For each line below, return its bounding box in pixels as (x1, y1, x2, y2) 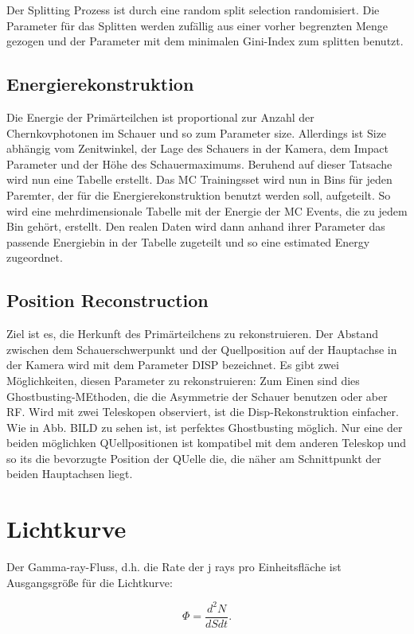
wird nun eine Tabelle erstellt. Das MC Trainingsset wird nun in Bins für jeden (6, 171, 393, 188)
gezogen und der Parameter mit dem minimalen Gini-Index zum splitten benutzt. (6, 33, 404, 49)
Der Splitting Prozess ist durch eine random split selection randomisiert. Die (6, 2, 380, 18)
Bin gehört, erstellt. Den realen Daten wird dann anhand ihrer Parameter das (6, 218, 385, 235)
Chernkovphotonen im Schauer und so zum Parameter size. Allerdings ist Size (6, 124, 387, 141)
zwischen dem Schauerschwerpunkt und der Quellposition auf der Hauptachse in (6, 340, 397, 357)
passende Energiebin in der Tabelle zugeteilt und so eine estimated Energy (6, 233, 370, 250)
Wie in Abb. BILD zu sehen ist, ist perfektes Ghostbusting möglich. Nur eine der (6, 418, 403, 435)
